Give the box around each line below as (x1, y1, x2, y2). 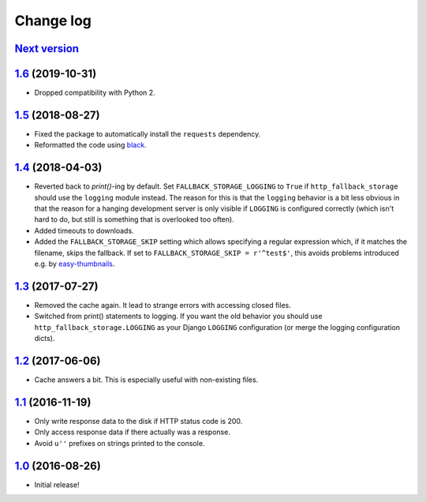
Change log (14, 12, 92, 29)
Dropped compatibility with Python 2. (34, 88, 155, 98)
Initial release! (34, 480, 80, 489)
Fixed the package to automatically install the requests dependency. (34, 129, 261, 138)
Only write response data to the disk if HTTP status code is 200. (34, 416, 243, 425)
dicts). (34, 334, 55, 343)
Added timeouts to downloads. (34, 226, 134, 235)
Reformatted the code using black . (34, 140, 147, 150)
